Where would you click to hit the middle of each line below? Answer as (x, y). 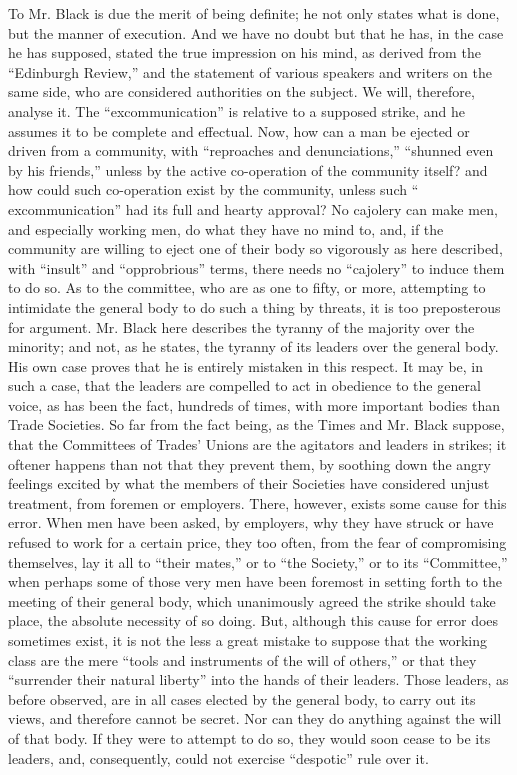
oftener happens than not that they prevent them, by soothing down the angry (249, 463)
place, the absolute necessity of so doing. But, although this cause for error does (253, 620)
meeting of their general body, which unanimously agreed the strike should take (252, 600)
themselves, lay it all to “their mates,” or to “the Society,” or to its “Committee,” (258, 561)
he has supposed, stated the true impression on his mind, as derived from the (244, 52)
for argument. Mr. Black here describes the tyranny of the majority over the (241, 326)
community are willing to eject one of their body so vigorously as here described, (255, 248)
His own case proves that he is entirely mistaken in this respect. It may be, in (246, 365)
